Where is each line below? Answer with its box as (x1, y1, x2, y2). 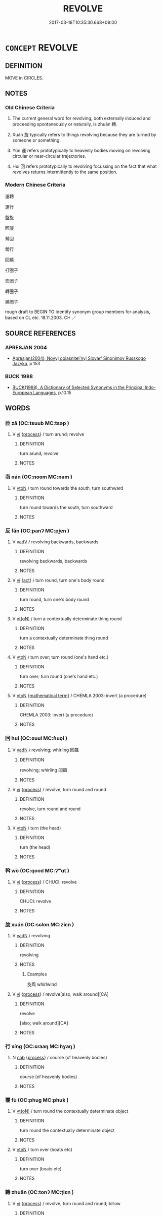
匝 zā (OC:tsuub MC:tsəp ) (5, 420, 69, 427)
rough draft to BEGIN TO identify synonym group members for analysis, (5, 309, 151, 315)
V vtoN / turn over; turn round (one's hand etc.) (12, 654, 109, 660)
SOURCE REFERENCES (5, 329, 76, 338)
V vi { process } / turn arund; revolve (12, 431, 84, 437)
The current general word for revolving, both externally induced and (12, 115, 151, 122)
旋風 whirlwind (27, 981, 57, 987)
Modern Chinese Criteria (5, 182, 66, 189)
